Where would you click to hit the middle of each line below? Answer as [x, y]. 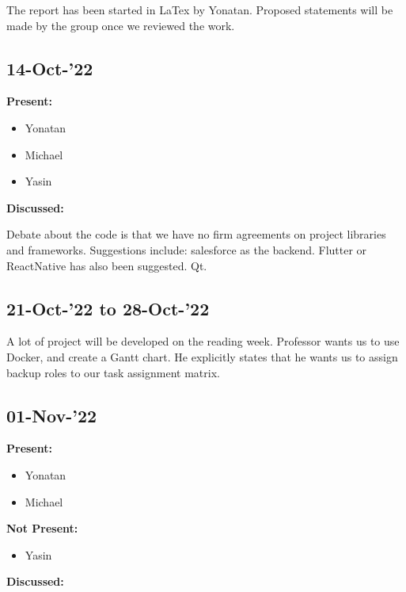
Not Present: [42, 528]
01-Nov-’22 [52, 415]
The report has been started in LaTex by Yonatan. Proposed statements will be [200, 10]
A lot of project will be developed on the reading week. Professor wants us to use [203, 341]
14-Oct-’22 [50, 68]
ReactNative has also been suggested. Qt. [107, 265]
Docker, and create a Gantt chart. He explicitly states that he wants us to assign [202, 356]
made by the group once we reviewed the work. [121, 25]
